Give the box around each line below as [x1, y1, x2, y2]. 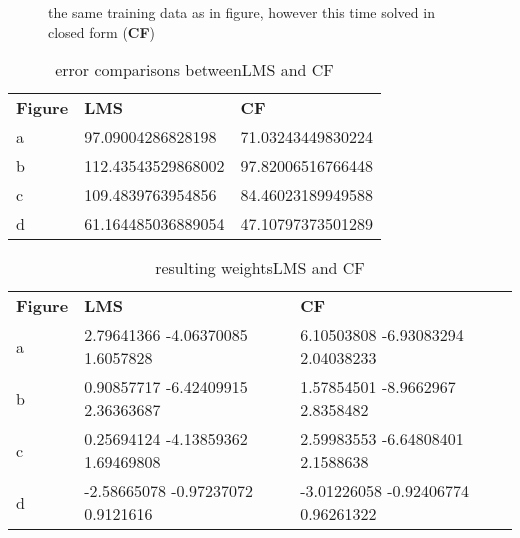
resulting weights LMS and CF [155, 256, 365, 280]
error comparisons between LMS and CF [55, 58, 334, 82]
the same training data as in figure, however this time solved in [48, 2, 435, 22]
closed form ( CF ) [48, 21, 156, 42]
